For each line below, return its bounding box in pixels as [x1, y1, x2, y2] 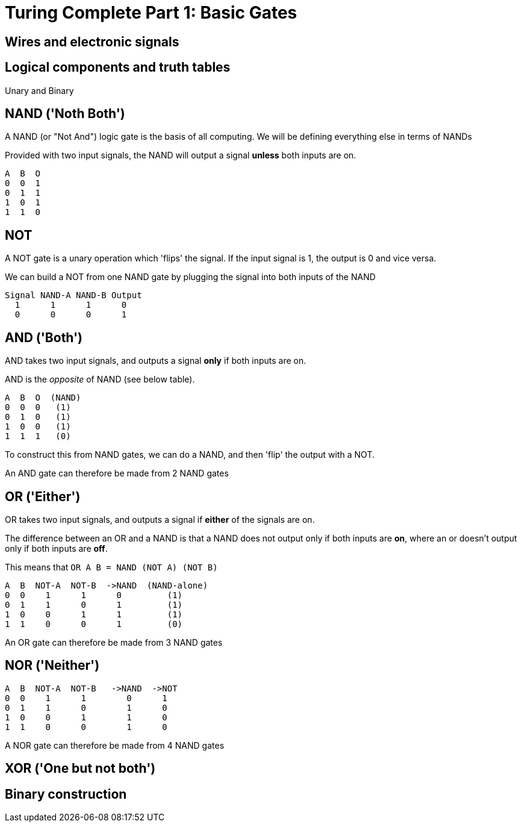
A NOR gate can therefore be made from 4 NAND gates [5, 740, 225, 751]
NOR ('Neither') [5, 658, 100, 673]
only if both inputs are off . [5, 543, 108, 554]
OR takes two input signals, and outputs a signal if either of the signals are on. [5, 514, 315, 525]
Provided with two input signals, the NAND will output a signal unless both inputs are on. [5, 150, 356, 161]
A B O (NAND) [5, 393, 81, 403]
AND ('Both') [5, 329, 83, 345]
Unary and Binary [5, 85, 74, 96]
